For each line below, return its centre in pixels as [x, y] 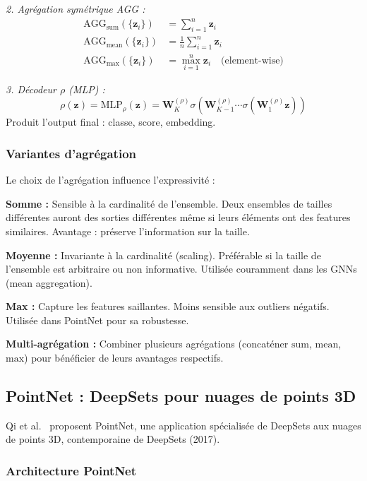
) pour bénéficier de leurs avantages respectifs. [124, 358]
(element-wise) [252, 60]
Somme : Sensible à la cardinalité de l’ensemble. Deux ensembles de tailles [169, 203]
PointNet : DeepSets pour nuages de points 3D [181, 396]
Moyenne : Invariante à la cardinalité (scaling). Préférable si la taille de [163, 255]
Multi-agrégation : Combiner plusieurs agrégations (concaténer [147, 344]
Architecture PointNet [71, 470]
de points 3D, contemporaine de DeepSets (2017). [113, 439]
